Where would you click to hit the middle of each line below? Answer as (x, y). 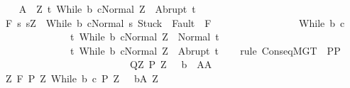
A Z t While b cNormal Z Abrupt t (107, 9)
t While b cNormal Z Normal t (144, 37)
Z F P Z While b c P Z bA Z (82, 78)
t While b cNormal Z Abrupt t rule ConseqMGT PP (205, 50)
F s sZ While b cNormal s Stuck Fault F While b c (175, 22)
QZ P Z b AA (171, 64)
